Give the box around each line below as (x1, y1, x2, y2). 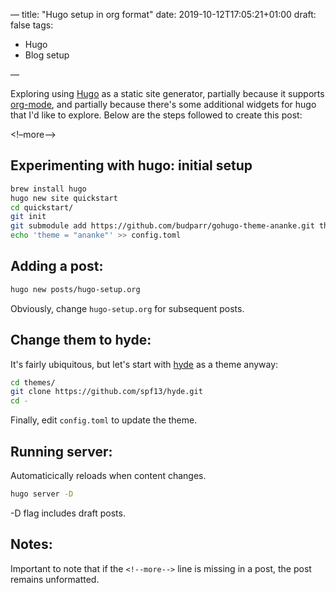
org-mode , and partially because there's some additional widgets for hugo (10, 99, 317, 110)
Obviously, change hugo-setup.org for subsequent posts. (10, 302, 245, 314)
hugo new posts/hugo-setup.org (10, 284, 141, 294)
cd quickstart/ (10, 202, 74, 213)
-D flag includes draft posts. (10, 507, 126, 519)
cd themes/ (10, 377, 56, 388)
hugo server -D (10, 489, 74, 499)
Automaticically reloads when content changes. (10, 470, 207, 481)
